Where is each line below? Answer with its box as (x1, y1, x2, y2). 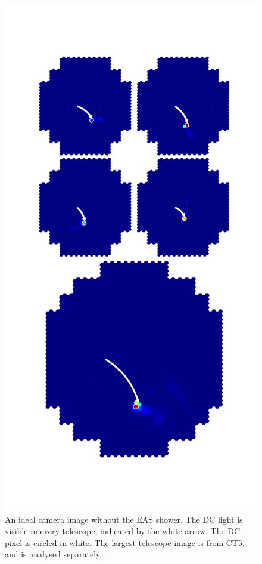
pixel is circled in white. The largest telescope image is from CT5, (5, 536, 245, 548)
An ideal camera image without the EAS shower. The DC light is (5, 513, 243, 525)
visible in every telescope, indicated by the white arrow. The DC (5, 525, 241, 537)
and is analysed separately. (5, 548, 102, 560)
